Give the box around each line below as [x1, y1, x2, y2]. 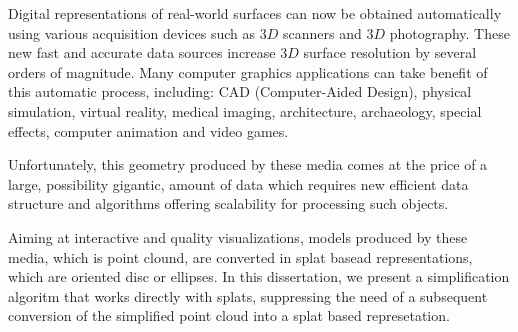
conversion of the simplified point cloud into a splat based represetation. [8, 305, 450, 326]
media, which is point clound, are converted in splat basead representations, [8, 246, 473, 267]
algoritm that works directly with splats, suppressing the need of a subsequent [8, 285, 488, 306]
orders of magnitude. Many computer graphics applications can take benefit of [8, 61, 488, 82]
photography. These [389, 22, 510, 43]
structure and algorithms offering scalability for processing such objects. [8, 193, 449, 214]
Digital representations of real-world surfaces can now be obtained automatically [8, 3, 502, 23]
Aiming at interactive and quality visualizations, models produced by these [8, 226, 468, 247]
